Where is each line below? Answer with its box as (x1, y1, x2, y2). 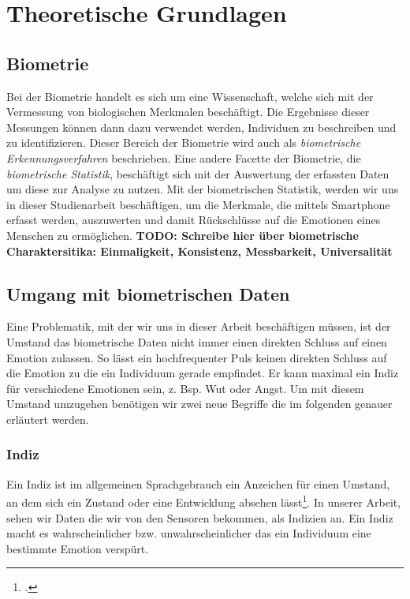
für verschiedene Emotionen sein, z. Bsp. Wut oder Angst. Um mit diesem (6, 380, 364, 396)
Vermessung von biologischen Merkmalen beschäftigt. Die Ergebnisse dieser (6, 103, 370, 120)
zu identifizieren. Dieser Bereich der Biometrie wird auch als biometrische (6, 134, 361, 151)
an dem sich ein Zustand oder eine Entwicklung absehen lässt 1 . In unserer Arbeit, (6, 492, 401, 510)
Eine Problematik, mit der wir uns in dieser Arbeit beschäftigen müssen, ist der (6, 318, 391, 335)
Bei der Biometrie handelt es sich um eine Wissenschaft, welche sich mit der (6, 88, 374, 104)
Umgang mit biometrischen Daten (6, 281, 290, 305)
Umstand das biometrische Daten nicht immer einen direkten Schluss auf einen (6, 333, 387, 350)
